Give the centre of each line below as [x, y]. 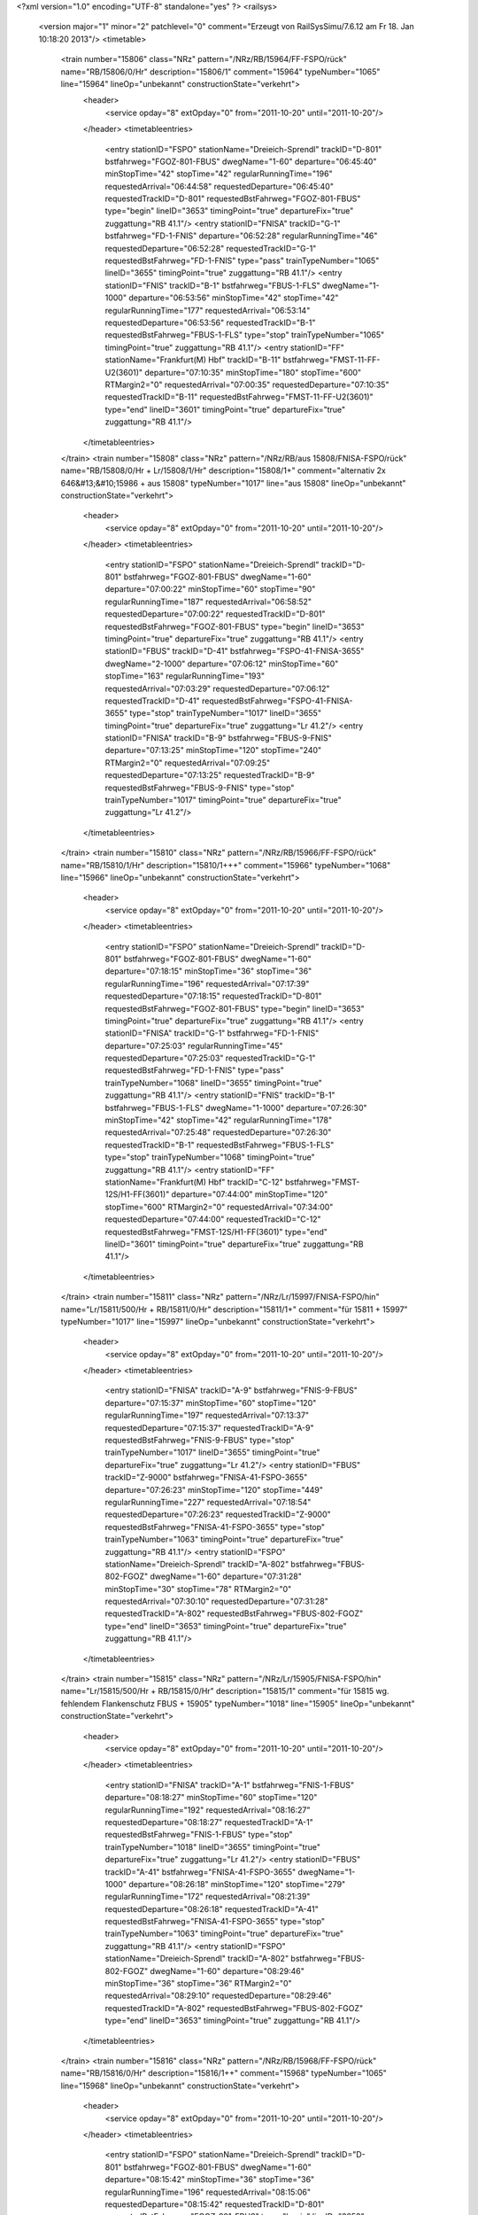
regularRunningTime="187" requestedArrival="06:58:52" [208, 602]
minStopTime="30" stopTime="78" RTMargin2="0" [198, 1589]
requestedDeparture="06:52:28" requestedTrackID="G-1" [211, 248]
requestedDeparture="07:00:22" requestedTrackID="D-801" [215, 614]
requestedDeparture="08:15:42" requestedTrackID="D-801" [215, 2204]
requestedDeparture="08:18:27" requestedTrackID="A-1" [209, 1822]
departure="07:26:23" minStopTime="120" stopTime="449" [214, 1489]
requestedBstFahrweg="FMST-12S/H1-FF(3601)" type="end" [216, 1232]
